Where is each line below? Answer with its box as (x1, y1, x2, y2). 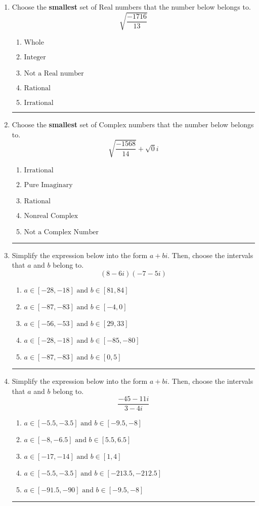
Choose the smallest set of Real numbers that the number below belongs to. (12, 2, 251, 12)
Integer (24, 54, 46, 61)
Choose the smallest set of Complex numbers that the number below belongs (12, 119, 254, 130)
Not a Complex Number (24, 228, 99, 236)
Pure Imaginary (24, 181, 73, 189)
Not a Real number (24, 70, 84, 78)
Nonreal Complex (24, 212, 78, 220)
